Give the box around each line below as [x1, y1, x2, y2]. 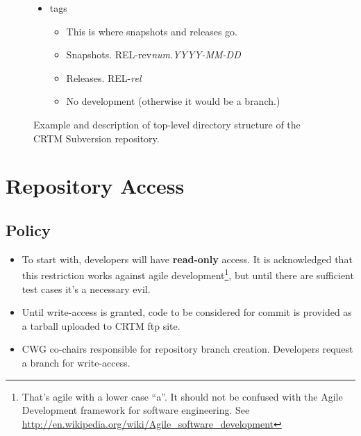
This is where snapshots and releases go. [66, 24, 237, 38]
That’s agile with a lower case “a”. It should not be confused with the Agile [22, 389, 343, 403]
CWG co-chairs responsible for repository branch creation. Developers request [22, 342, 353, 356]
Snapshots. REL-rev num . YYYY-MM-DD [66, 47, 241, 62]
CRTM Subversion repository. [33, 131, 160, 145]
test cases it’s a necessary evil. [22, 281, 151, 296]
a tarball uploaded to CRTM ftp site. [22, 318, 180, 333]
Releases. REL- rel [66, 70, 142, 85]
